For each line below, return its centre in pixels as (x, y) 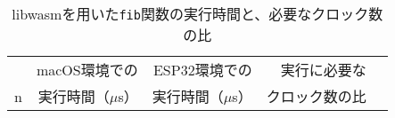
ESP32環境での (202, 70)
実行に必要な (323, 70)
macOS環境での (87, 70)
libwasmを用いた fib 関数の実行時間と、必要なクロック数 (197, 14)
